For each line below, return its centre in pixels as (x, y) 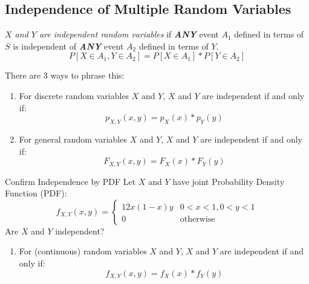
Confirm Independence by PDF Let (70, 181)
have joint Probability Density (229, 181)
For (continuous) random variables (83, 251)
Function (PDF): (36, 193)
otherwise (197, 219)
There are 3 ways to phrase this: (65, 75)
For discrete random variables (74, 95)
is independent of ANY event (68, 46)
